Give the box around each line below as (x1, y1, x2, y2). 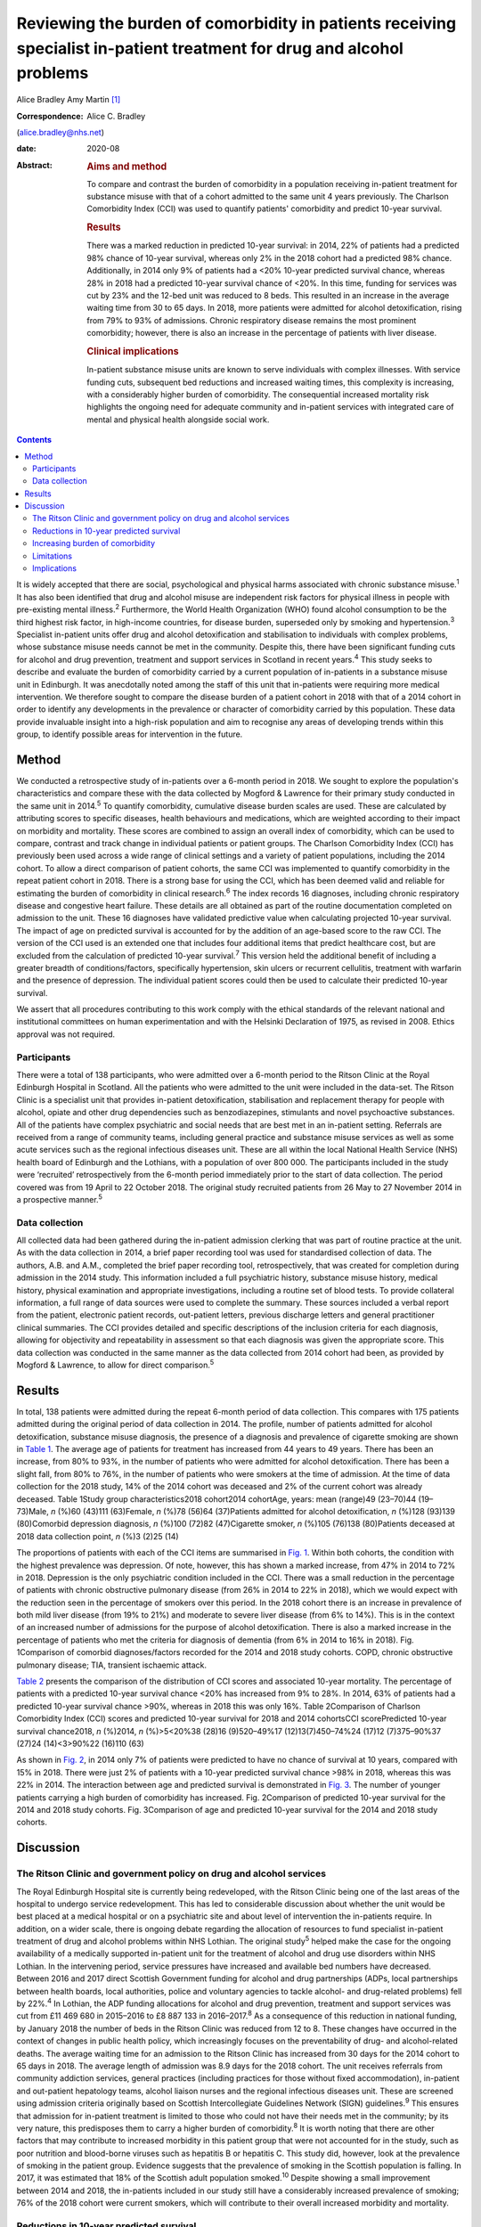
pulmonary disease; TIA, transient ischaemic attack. (16, 1660, 208, 1670)
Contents (16, 435, 53, 445)
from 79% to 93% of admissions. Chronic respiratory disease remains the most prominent (86, 314, 417, 325)
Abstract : (16, 159, 53, 170)
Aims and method (86, 160, 167, 173)
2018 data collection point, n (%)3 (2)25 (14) (16, 1530, 179, 1541)
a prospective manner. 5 (16, 1193, 102, 1204)
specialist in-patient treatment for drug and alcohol (16, 38, 404, 58)
